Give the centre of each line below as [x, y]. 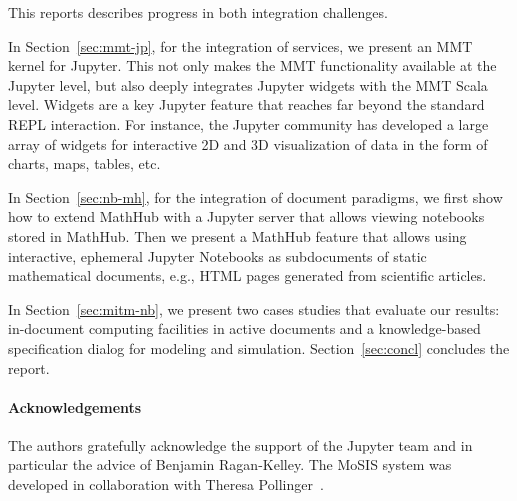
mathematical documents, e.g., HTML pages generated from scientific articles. [247, 275]
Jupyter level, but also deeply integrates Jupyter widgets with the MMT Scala [248, 84]
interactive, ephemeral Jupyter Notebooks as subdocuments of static [217, 255]
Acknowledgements [75, 406]
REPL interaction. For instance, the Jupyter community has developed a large [248, 123]
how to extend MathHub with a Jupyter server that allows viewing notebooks [246, 216]
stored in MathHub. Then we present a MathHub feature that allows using [237, 235]
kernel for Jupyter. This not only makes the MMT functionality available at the [252, 65]
